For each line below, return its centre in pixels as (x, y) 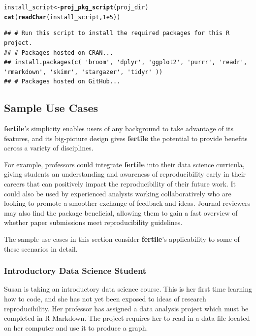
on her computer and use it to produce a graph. (76, 327)
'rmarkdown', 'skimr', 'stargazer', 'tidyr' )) (83, 72)
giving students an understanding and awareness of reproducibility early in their (125, 174)
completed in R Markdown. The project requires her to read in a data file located (127, 318)
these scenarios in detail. (41, 248)
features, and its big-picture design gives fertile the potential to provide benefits (126, 138)
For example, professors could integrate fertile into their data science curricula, (124, 164)
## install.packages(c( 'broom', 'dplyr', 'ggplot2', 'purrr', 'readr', (126, 62)
